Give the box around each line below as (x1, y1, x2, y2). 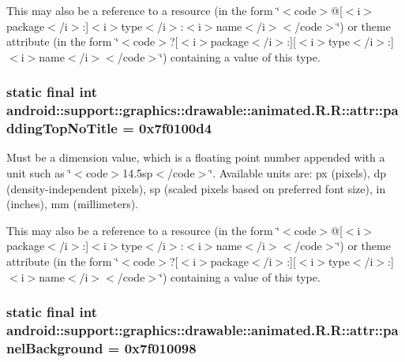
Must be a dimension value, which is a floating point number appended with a (6, 149, 385, 166)
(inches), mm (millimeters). (6, 196, 139, 212)
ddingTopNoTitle (6, 118, 118, 138)
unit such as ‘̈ (6, 165, 72, 181)
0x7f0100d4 (139, 118, 212, 138)
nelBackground (6, 338, 103, 357)
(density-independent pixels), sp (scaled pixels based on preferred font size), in (6, 180, 386, 196)
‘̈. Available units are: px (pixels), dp (209, 165, 387, 181)
